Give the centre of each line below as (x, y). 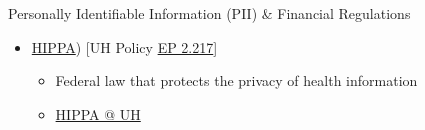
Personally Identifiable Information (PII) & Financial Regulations (209, 13)
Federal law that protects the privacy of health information (236, 80)
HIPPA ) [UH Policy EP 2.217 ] (124, 46)
